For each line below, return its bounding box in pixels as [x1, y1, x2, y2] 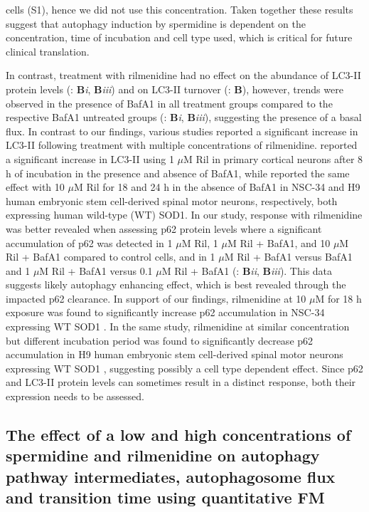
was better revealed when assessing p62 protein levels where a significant [6, 221, 322, 236]
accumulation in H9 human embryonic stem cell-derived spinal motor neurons [6, 347, 343, 362]
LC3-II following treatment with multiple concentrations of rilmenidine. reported [6, 137, 358, 152]
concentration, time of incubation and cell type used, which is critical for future [6, 30, 353, 45]
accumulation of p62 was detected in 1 [6, 235, 173, 250]
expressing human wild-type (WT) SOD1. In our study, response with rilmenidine [6, 207, 363, 222]
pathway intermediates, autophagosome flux [6, 465, 336, 487]
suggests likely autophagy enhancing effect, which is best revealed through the [6, 277, 346, 292]
